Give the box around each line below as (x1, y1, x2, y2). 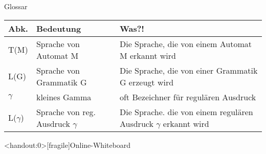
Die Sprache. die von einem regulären (119, 105, 253, 118)
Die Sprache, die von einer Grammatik (119, 64, 258, 76)
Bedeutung (36, 22, 81, 34)
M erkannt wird (119, 49, 176, 61)
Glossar (4, 1, 28, 11)
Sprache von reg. (36, 105, 96, 118)
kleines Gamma (36, 91, 92, 103)
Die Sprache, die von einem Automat (119, 37, 252, 50)
